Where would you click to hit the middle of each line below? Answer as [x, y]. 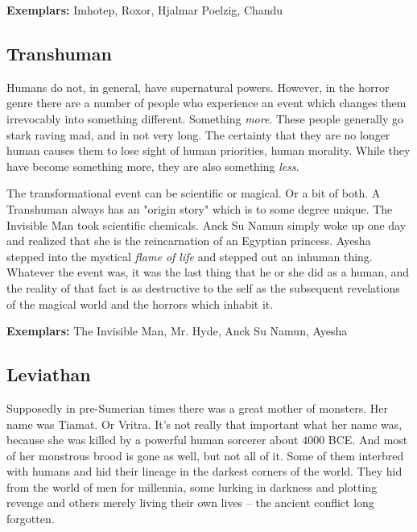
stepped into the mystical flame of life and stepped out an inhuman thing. [190, 256]
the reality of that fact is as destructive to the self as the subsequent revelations [203, 287]
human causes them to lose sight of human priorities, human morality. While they [208, 150]
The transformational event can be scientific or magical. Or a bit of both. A [194, 193]
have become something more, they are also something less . [153, 166]
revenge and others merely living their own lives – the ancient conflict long [190, 503]
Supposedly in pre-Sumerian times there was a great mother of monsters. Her [197, 407]
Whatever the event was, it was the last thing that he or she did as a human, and [208, 272]
